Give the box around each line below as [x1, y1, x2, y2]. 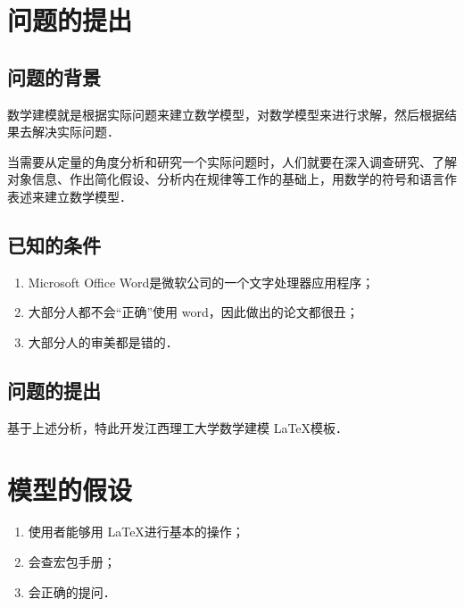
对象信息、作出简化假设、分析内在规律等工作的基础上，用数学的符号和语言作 [7, 170, 457, 188]
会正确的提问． [28, 582, 116, 601]
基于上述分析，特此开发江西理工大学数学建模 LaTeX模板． [7, 418, 349, 437]
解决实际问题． [31, 122, 120, 141]
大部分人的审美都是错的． [28, 332, 178, 351]
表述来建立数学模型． [7, 187, 132, 205]
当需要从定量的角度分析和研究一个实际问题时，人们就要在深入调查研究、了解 [7, 152, 457, 170]
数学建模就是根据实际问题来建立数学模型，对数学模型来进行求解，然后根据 [7, 104, 444, 123]
